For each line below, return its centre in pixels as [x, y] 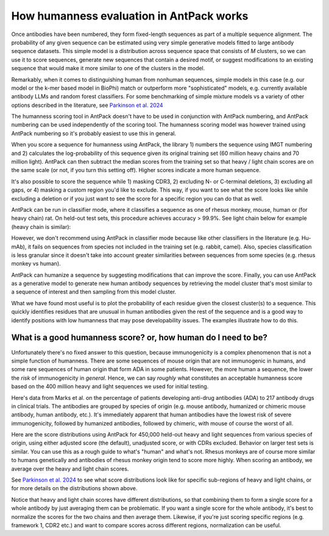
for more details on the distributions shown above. [74, 488]
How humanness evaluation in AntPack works [130, 16]
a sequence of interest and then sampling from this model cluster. [94, 292]
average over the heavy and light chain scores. [70, 469]
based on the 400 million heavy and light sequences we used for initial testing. [110, 386]
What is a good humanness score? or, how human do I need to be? [140, 338]
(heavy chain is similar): [41, 226]
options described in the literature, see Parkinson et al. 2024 [87, 105]
